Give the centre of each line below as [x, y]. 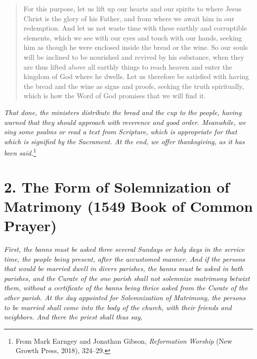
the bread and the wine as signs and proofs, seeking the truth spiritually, [134, 86]
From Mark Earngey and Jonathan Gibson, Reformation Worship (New [124, 340]
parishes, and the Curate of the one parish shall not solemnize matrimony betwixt [127, 278]
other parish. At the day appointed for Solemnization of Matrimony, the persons [125, 298]
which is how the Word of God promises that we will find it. [115, 96]
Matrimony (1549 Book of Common [128, 206]
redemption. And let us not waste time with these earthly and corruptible [135, 28]
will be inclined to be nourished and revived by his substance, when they [134, 57]
